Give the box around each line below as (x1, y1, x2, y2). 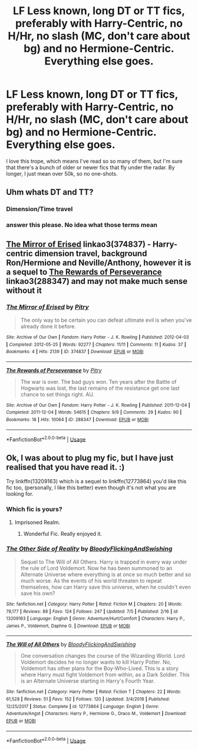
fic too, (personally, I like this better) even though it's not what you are (6, 484, 176, 492)
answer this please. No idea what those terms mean (6, 221, 158, 229)
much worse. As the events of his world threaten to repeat (20, 577, 162, 584)
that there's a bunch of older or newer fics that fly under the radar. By (6, 164, 175, 171)
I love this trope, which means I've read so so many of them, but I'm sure (6, 157, 183, 164)
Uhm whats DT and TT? (6, 187, 94, 198)
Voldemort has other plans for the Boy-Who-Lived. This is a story (20, 665, 179, 672)
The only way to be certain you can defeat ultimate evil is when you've (20, 316, 192, 324)
